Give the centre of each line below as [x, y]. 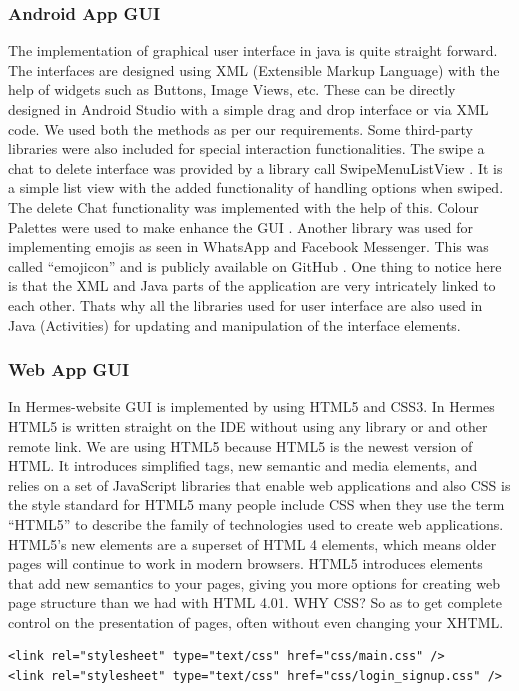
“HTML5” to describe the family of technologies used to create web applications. [256, 523]
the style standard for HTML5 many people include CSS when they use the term [256, 504]
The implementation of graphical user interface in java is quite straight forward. [253, 50]
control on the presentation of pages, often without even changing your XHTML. [256, 621]
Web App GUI [69, 369]
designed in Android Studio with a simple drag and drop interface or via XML [248, 109]
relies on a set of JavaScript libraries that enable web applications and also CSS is [259, 484]
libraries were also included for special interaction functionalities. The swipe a [246, 148]
